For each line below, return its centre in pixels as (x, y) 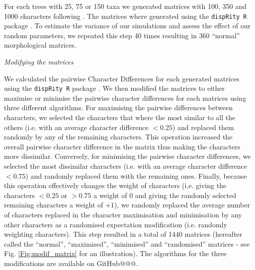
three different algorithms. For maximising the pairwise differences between (118, 107)
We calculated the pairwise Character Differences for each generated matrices (122, 78)
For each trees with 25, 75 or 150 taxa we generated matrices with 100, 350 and (125, 6)
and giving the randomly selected (185, 195)
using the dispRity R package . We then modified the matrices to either (114, 88)
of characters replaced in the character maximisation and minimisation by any (123, 214)
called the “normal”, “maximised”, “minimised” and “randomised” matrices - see (127, 243)
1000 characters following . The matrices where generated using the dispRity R (126, 16)
